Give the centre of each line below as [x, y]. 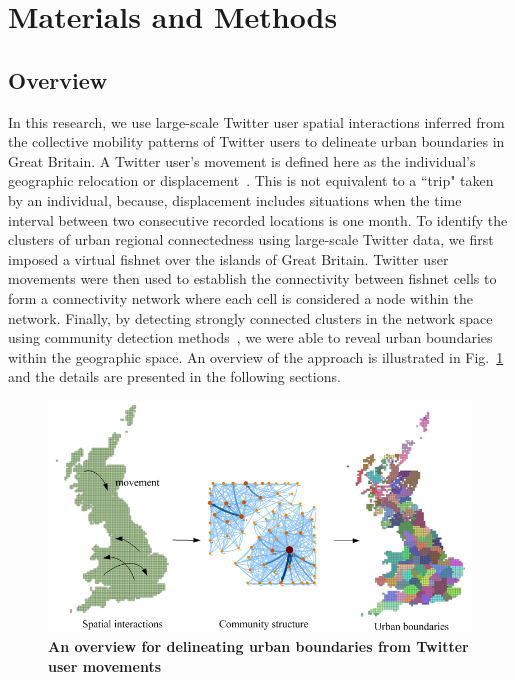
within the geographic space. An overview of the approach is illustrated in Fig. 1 [256, 356]
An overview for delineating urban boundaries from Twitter [258, 646]
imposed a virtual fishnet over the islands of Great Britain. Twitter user [228, 258]
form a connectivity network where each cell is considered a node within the [240, 297]
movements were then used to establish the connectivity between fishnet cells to [252, 278]
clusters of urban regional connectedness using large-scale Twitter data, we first [251, 239]
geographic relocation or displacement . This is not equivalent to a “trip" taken [251, 180]
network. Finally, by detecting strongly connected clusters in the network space [250, 317]
